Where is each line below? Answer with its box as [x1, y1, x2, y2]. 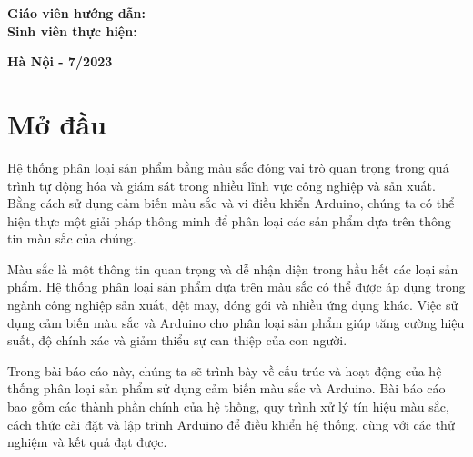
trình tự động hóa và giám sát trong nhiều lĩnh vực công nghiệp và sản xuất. [7, 175, 436, 194]
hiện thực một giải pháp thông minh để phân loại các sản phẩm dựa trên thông [7, 211, 451, 230]
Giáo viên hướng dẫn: [7, 4, 146, 22]
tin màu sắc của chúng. [7, 229, 136, 248]
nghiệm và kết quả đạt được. [7, 432, 167, 452]
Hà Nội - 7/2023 [7, 52, 113, 71]
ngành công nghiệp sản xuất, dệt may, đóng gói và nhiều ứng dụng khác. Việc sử [7, 295, 458, 314]
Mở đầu [7, 104, 106, 142]
